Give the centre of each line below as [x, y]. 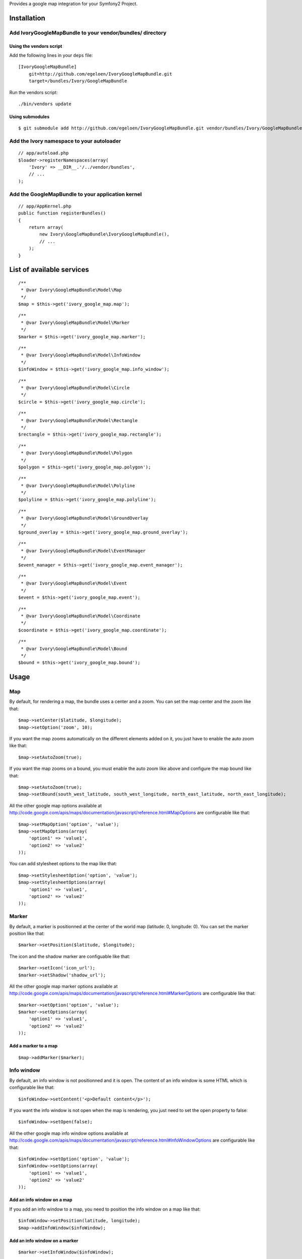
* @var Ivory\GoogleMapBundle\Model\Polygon [77, 453]
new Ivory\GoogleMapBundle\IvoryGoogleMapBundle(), [104, 234]
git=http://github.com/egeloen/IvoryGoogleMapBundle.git [100, 74]
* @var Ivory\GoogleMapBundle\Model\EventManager [83, 551]
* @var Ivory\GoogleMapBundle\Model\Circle [75, 388]
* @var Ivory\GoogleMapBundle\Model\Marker [75, 323]
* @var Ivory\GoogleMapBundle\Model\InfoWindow [81, 355]
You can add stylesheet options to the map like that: [63, 864]
